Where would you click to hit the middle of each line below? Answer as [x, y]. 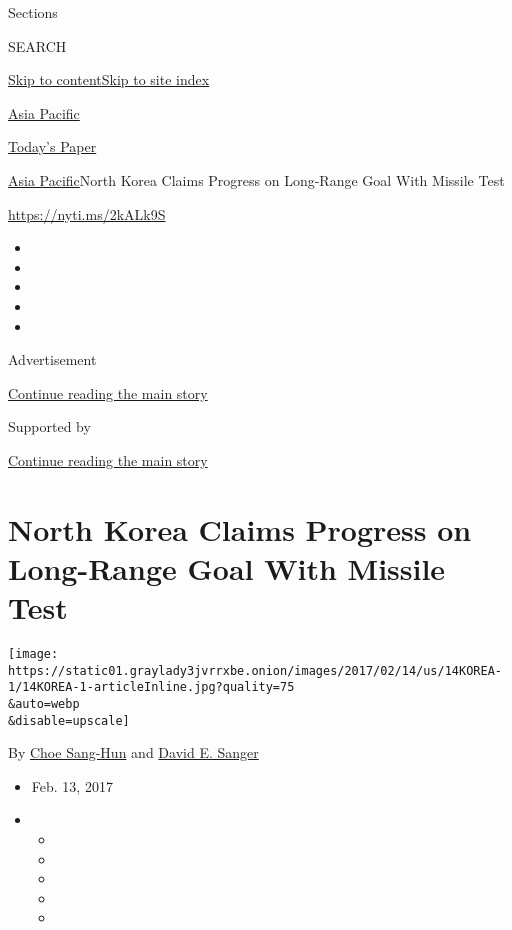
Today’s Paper [52, 146]
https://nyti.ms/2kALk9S [87, 213]
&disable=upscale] [69, 720]
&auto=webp [44, 703]
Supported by [49, 426]
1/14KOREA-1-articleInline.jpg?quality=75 [151, 687]
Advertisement [52, 359]
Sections [33, 12]
